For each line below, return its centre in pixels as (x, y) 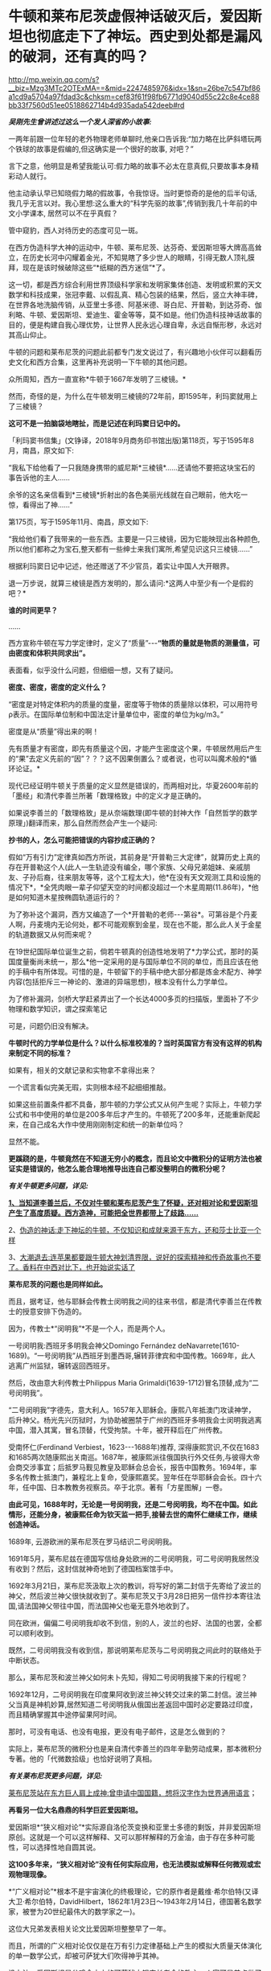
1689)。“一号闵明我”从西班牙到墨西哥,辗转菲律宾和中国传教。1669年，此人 (132, 1355)
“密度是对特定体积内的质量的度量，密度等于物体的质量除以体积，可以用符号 (133, 704)
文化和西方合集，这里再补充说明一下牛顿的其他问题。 (103, 362)
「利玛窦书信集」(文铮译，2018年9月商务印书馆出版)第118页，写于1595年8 (131, 440)
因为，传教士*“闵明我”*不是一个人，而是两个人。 (89, 1328)
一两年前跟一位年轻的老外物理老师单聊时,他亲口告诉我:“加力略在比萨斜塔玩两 (135, 138)
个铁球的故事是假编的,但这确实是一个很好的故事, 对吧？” (101, 149)
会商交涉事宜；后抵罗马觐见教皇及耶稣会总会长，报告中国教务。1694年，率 (133, 1467)
